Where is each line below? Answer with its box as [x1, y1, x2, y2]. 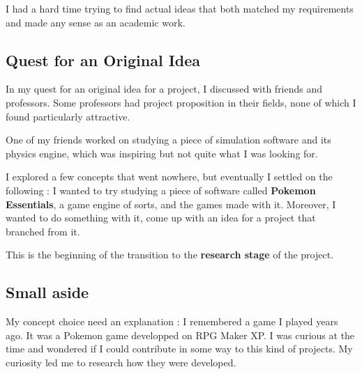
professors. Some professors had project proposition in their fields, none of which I [6, 95, 356, 109]
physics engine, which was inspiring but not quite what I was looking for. [6, 146, 318, 160]
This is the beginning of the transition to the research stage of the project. [6, 247, 334, 262]
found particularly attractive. [6, 109, 130, 123]
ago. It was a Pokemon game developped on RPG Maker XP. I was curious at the [6, 327, 355, 342]
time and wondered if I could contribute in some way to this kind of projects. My [6, 341, 353, 356]
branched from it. [6, 224, 80, 238]
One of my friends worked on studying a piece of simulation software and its [6, 132, 331, 147]
